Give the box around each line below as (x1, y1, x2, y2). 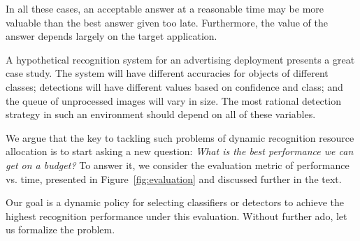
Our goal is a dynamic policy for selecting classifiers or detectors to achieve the (6, 195, 344, 210)
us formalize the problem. (6, 222, 115, 237)
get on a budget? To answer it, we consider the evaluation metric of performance (6, 157, 350, 172)
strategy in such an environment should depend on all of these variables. (6, 107, 316, 122)
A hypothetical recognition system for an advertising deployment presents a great (6, 52, 355, 66)
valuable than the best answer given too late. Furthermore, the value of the (6, 15, 328, 29)
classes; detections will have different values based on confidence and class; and (6, 79, 343, 94)
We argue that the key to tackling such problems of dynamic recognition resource (6, 130, 354, 145)
